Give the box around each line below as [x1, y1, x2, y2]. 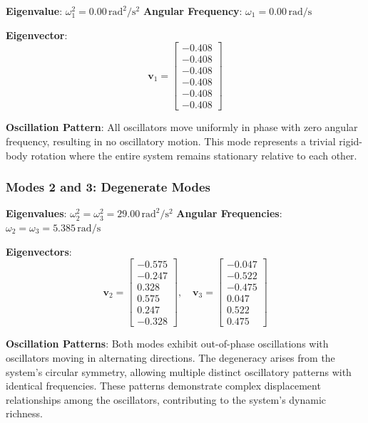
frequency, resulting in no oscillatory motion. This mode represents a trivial [6, 133, 336, 148]
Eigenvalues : [6, 206, 67, 221]
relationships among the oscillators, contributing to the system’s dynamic [6, 392, 327, 407]
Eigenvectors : [6, 244, 72, 258]
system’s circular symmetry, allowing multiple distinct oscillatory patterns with [6, 364, 352, 379]
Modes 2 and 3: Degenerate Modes [6, 178, 210, 196]
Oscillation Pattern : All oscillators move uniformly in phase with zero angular [6, 120, 358, 135]
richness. [6, 406, 43, 421]
